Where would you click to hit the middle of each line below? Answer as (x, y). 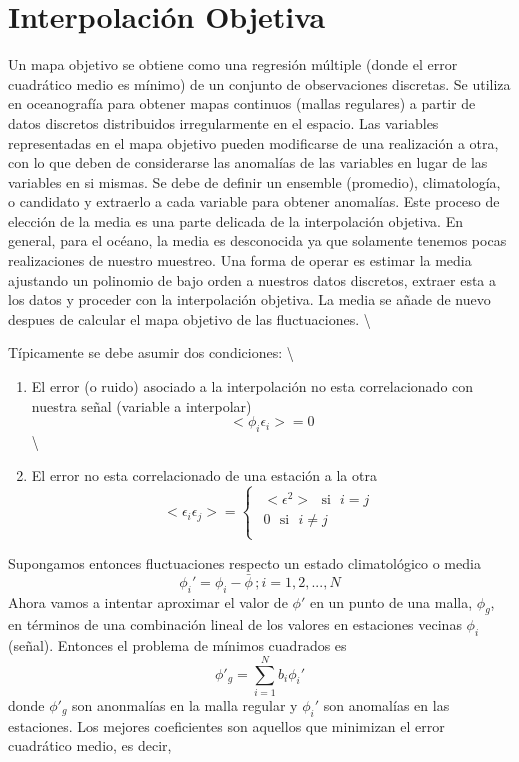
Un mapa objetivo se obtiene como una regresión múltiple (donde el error (233, 64)
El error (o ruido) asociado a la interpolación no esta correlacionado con (252, 386)
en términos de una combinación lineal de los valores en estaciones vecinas (235, 624)
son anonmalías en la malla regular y (185, 704)
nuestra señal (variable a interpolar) (141, 405)
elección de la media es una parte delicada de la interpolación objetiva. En (235, 220)
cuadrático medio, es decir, (90, 745)
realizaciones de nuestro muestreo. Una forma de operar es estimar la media (240, 260)
